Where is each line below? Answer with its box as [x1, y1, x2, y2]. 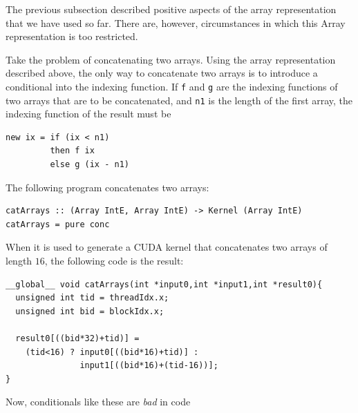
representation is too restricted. [6, 29, 138, 44]
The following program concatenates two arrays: [6, 180, 209, 194]
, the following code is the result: [44, 253, 184, 268]
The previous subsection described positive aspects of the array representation [6, 2, 337, 16]
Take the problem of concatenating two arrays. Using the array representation [6, 52, 336, 66]
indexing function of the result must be [6, 106, 171, 121]
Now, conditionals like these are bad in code [6, 394, 191, 409]
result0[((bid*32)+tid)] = [15, 334, 140, 343]
